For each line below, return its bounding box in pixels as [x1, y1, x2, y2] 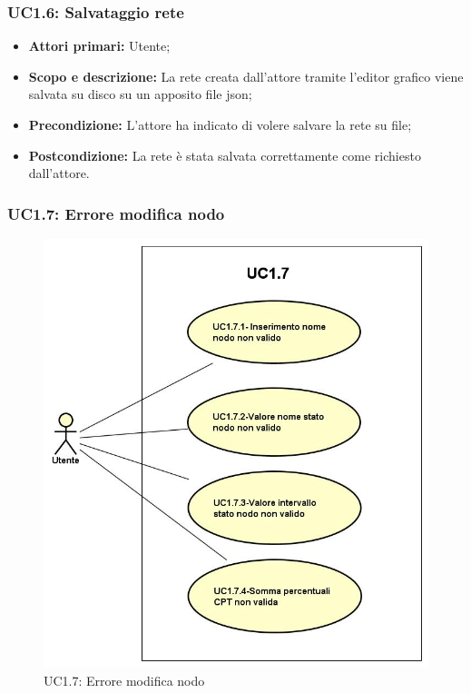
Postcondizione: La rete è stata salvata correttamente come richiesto [28, 145, 421, 164]
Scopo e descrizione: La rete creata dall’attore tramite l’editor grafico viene [28, 66, 464, 85]
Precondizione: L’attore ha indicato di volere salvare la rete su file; [28, 115, 412, 134]
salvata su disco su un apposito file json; [28, 84, 252, 104]
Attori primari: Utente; [28, 36, 171, 55]
